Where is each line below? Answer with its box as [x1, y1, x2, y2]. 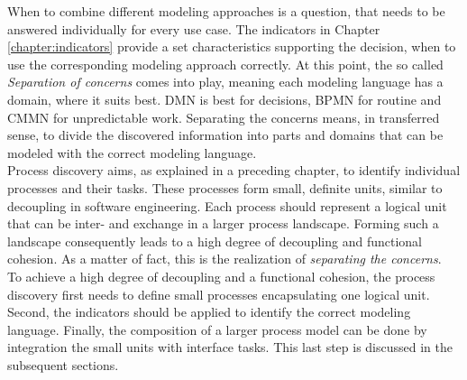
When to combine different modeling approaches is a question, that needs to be [7, 2, 445, 20]
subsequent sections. [7, 355, 119, 374]
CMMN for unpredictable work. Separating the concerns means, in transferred [7, 107, 440, 126]
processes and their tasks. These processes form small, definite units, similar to [7, 178, 443, 197]
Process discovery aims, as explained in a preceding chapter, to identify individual [7, 161, 461, 180]
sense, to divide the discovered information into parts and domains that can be [7, 125, 444, 144]
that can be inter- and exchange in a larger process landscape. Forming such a [7, 214, 439, 233]
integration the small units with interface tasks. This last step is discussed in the [7, 338, 453, 357]
